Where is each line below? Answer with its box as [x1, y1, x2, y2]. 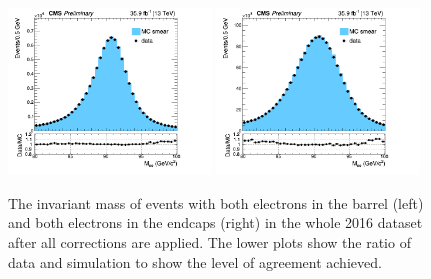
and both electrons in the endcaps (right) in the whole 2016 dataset [8, 212, 423, 233]
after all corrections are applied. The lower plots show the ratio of [8, 232, 411, 253]
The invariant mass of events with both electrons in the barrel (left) [8, 192, 424, 213]
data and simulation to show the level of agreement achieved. [8, 251, 382, 272]
